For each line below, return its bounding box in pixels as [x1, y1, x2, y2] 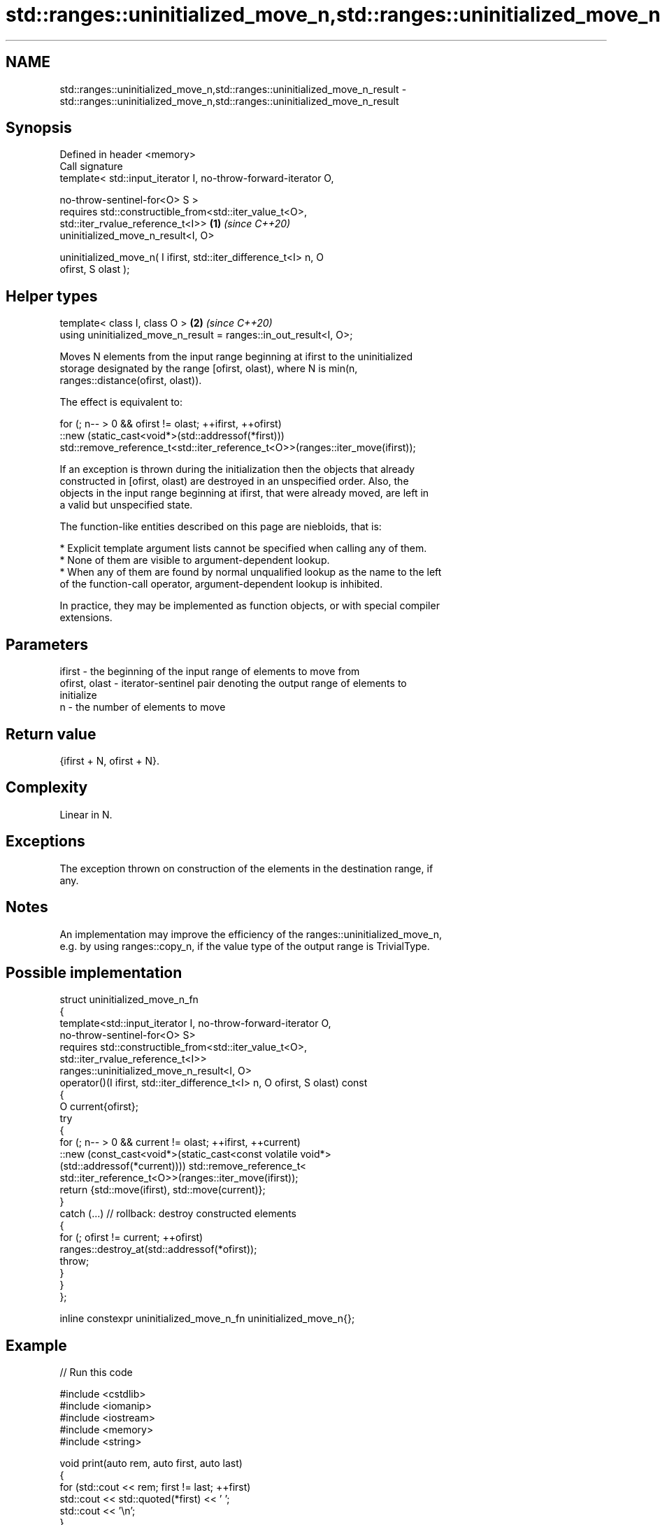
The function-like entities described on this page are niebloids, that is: [59, 520, 382, 533]
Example [6, 1336, 67, 1354]
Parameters [6, 635, 88, 653]
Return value [6, 725, 96, 743]
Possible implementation [6, 963, 182, 981]
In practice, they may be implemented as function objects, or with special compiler [59, 600, 440, 612]
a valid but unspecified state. [59, 499, 193, 511]
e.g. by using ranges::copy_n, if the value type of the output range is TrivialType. [59, 939, 430, 952]
